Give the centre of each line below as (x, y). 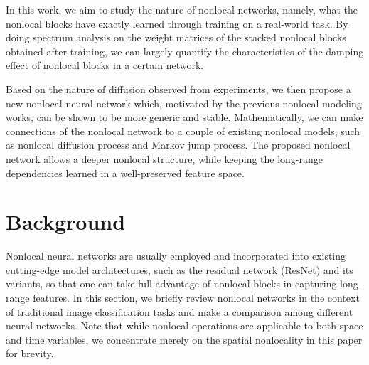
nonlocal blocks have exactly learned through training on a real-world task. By (177, 23)
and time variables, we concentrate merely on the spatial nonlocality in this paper (184, 339)
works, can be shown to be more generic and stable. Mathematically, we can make (184, 117)
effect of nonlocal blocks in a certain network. (105, 65)
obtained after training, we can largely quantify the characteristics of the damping (185, 51)
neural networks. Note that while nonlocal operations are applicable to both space (184, 326)
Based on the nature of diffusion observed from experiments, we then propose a (178, 89)
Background (66, 222)
